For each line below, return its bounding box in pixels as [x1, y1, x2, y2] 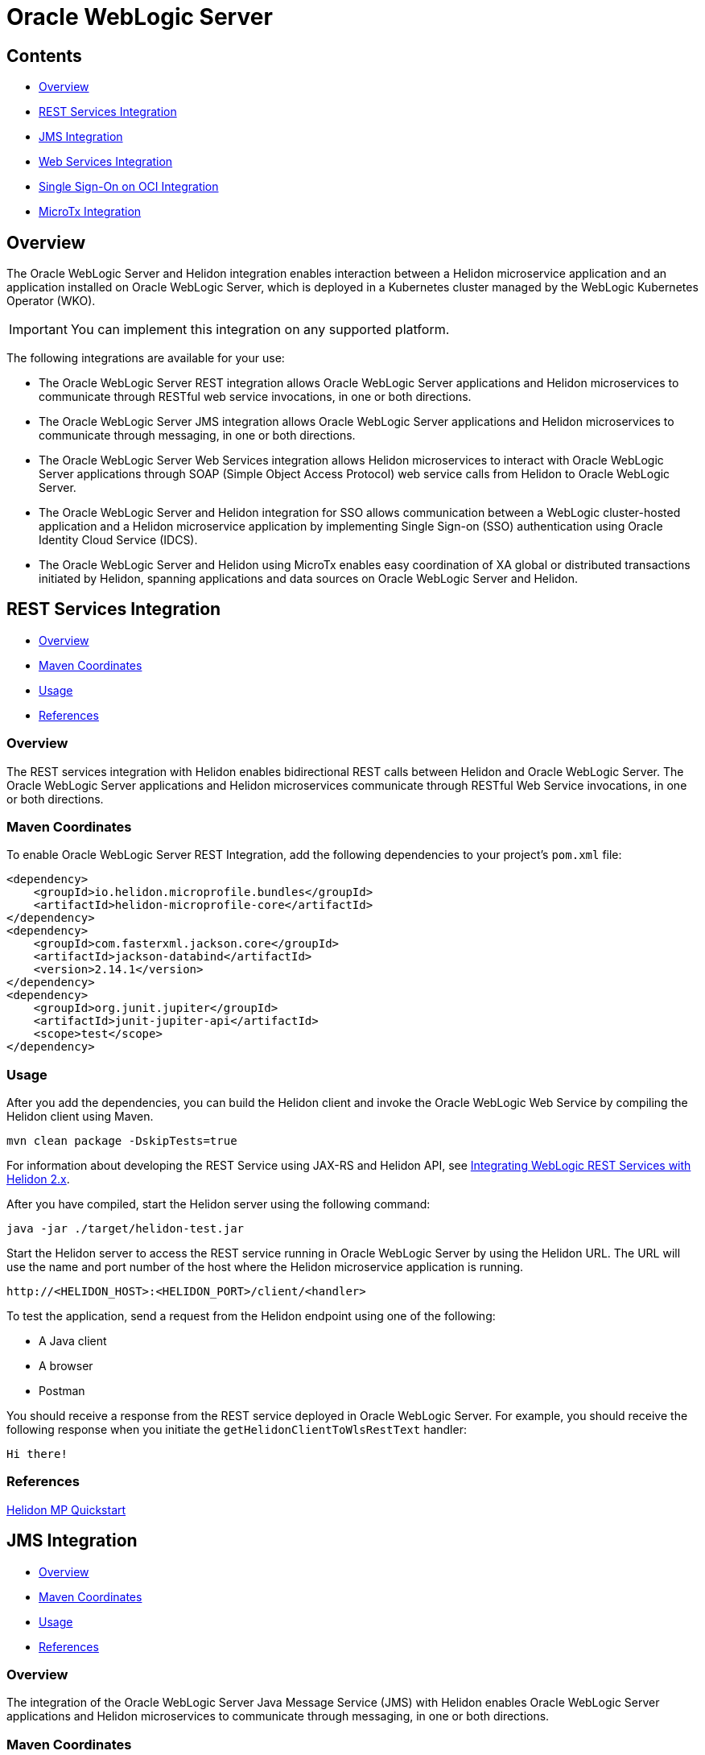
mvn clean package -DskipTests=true [6, 1134, 237, 1148]
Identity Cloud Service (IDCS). [39, 533, 198, 547]
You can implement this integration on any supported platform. [70, 321, 450, 338]
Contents [6, 45, 82, 66]
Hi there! [6, 1447, 68, 1461]
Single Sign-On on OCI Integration [39, 180, 219, 194]
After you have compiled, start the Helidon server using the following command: [6, 1197, 431, 1212]
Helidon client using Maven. [6, 1109, 154, 1124]
